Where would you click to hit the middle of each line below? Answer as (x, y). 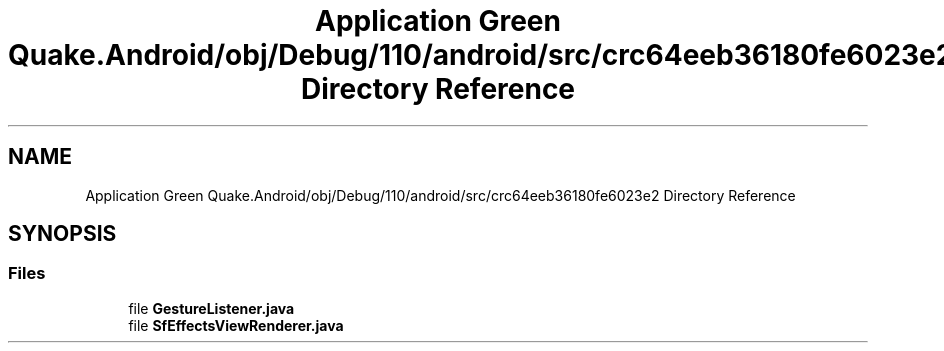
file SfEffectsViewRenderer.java (236, 325)
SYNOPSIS (62, 234)
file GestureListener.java (211, 308)
